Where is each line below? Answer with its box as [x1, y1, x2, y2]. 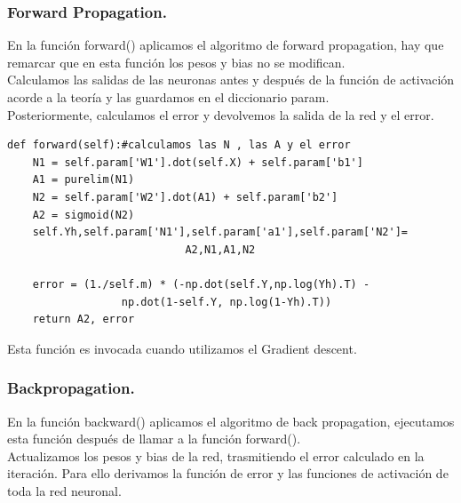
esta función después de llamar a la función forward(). [7, 429, 301, 448]
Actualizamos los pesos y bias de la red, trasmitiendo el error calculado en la [7, 446, 425, 465]
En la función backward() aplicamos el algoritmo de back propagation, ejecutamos [7, 411, 455, 430]
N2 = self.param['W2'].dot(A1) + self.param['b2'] [32, 190, 338, 204]
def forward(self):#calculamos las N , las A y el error [7, 139, 351, 152]
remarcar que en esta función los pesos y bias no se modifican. [7, 52, 346, 71]
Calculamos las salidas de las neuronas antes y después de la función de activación [7, 70, 455, 89]
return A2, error [32, 313, 135, 326]
